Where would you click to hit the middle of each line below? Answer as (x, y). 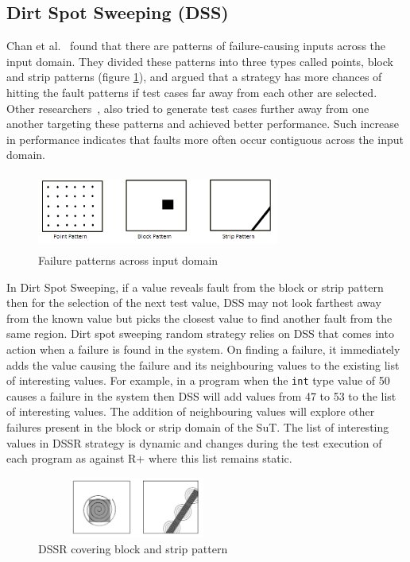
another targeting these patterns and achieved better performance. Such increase (203, 124)
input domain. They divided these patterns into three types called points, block (200, 61)
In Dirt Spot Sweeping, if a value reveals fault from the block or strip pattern (195, 287)
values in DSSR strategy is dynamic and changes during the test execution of (194, 442)
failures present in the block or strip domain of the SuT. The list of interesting (198, 427)
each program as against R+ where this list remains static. (149, 458)
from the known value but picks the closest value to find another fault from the (199, 318)
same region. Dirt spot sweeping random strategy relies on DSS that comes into (200, 333)
